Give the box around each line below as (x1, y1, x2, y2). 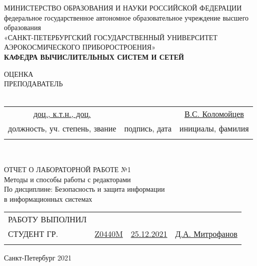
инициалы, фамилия (179, 122, 249, 135)
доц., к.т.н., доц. (33, 108, 91, 120)
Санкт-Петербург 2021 (4, 252, 72, 263)
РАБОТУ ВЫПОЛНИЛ (8, 213, 87, 225)
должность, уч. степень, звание (8, 122, 116, 135)
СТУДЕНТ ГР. (8, 228, 58, 240)
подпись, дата (124, 122, 172, 135)
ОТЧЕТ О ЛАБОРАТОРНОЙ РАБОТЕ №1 (4, 164, 131, 174)
